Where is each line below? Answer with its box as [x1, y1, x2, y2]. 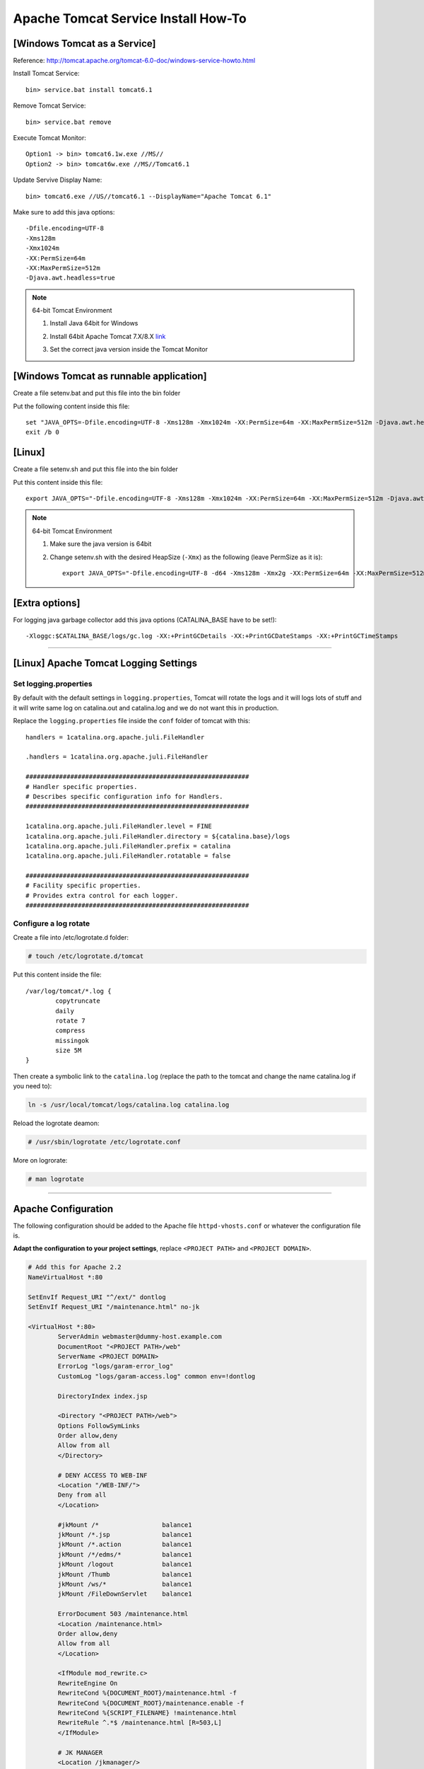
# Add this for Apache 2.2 [28, 1263, 122, 1272]
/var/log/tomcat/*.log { [25, 987, 112, 995]
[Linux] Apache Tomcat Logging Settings [13, 657, 198, 669]
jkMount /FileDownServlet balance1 [57, 1590, 192, 1598]
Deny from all [57, 1491, 107, 1499]
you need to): [13, 1082, 52, 1090]
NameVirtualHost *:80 [28, 1273, 103, 1281]
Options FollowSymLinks [57, 1422, 141, 1429]
